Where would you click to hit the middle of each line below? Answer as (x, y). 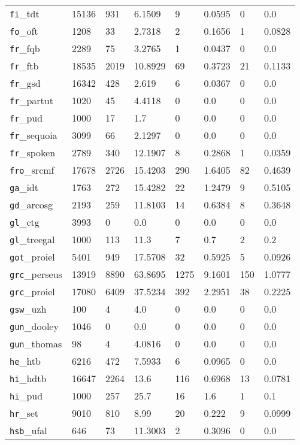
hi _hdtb (28, 378)
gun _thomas (36, 343)
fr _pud (26, 118)
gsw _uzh (28, 309)
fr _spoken (33, 152)
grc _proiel (32, 291)
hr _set (24, 413)
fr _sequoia (34, 135)
